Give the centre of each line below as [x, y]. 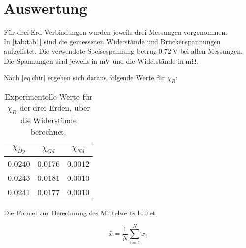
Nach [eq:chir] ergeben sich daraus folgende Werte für [85, 77]
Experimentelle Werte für [49, 97]
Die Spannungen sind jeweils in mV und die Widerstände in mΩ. [101, 60]
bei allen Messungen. [211, 51]
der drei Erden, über [55, 108]
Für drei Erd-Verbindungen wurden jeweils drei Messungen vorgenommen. [116, 32]
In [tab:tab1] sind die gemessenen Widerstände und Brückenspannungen [112, 41]
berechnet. [48, 132]
